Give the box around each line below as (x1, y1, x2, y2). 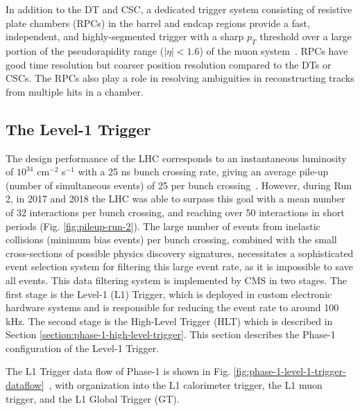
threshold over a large (259, 29, 352, 44)
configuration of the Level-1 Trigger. (6, 340, 160, 355)
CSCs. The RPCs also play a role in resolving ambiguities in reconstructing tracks (6, 71, 354, 85)
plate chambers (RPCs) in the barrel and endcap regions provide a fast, (6, 15, 310, 30)
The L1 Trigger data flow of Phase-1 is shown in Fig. (6, 364, 231, 378)
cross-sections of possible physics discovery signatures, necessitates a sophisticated (6, 245, 354, 260)
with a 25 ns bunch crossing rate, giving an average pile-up (78, 164, 329, 179)
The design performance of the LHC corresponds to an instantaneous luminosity (6, 150, 347, 165)
